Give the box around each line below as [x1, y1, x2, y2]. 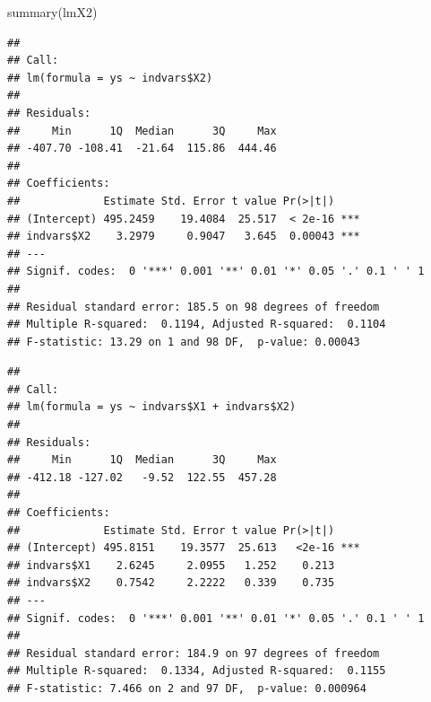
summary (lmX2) [7, 3, 98, 21]
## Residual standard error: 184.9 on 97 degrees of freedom [7, 646, 380, 660]
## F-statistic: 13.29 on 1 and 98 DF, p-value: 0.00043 [7, 335, 360, 348]
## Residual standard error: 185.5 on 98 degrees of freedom [7, 300, 380, 313]
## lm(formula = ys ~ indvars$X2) [7, 71, 213, 84]
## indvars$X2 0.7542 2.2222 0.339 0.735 [7, 576, 335, 590]
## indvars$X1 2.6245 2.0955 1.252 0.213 [7, 558, 335, 572]
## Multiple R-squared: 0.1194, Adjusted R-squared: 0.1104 [7, 318, 386, 331]
